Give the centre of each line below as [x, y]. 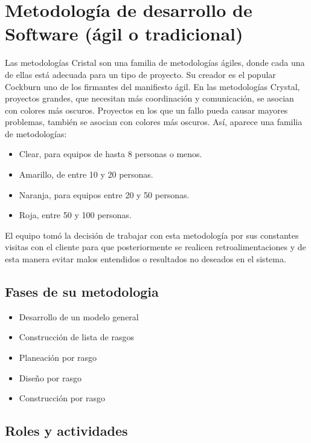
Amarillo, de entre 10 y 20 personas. [86, 174]
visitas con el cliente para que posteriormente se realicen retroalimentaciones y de [155, 247]
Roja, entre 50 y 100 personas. [75, 215]
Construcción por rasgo [62, 398]
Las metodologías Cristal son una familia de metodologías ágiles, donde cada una [155, 63]
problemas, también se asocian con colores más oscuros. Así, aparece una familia [154, 122]
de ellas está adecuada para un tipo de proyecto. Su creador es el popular [140, 74]
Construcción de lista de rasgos [76, 337]
